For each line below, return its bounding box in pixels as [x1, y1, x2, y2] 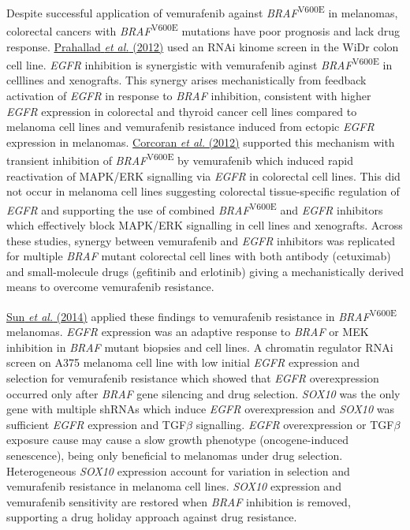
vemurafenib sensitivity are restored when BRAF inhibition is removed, [6, 493, 351, 509]
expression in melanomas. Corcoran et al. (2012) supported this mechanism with [6, 133, 395, 150]
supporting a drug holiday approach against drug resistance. [6, 509, 297, 525]
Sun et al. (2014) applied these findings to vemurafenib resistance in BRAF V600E [6, 305, 397, 324]
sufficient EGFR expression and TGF [6, 416, 187, 432]
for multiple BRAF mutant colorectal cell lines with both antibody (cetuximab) [6, 248, 391, 264]
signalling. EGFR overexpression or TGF [196, 416, 394, 432]
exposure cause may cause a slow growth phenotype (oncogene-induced [6, 431, 348, 448]
